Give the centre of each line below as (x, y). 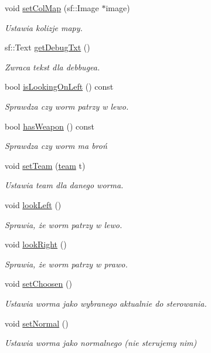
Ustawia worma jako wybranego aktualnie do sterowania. (106, 303)
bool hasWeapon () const (50, 126)
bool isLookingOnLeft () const (59, 86)
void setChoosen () (38, 284)
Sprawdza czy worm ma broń (56, 146)
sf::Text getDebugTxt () (47, 47)
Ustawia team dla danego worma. (64, 185)
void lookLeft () (33, 204)
